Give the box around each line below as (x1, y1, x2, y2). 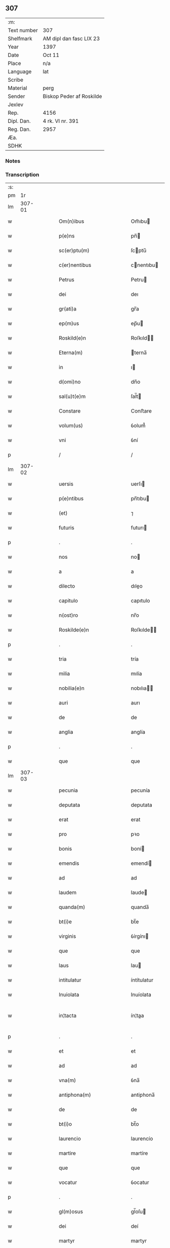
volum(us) (59, 422, 83, 429)
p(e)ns (59, 232, 75, 240)
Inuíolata (131, 991, 152, 998)
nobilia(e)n (59, 685, 85, 692)
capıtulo (131, 597, 150, 604)
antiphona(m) (59, 1091, 91, 1098)
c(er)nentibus (59, 261, 92, 268)
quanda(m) (59, 903, 86, 910)
